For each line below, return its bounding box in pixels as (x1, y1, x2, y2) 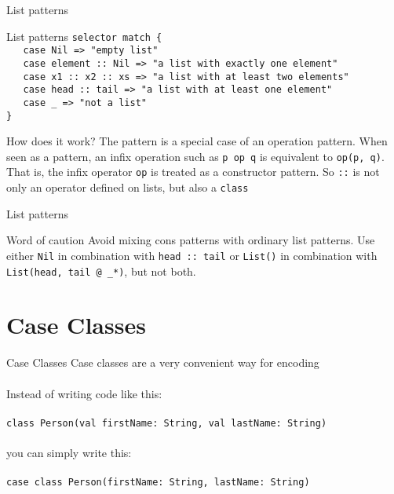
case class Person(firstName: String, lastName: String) (6, 477, 310, 489)
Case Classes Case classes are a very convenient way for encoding (6, 354, 319, 371)
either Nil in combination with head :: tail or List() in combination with (6, 247, 378, 263)
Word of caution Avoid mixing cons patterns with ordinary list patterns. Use (6, 232, 375, 248)
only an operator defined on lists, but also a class (6, 179, 249, 196)
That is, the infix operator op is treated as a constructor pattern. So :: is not (6, 163, 380, 180)
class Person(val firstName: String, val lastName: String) (6, 417, 327, 429)
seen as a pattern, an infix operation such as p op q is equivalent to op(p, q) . (6, 148, 385, 164)
